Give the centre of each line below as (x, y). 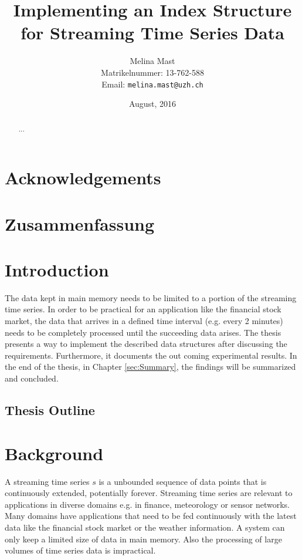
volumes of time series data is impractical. (80, 550)
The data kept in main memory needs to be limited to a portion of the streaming (151, 297)
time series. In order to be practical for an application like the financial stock (143, 309)
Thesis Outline (50, 410)
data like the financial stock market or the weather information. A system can (145, 527)
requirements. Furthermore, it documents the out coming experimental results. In (151, 355)
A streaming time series (47, 481)
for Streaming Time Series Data (152, 33)
